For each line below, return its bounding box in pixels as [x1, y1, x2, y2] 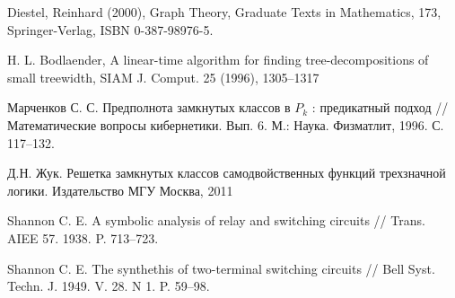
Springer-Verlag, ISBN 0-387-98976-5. [7, 20, 214, 39]
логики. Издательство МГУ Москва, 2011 [7, 180, 233, 199]
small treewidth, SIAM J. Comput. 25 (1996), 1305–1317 [7, 67, 319, 86]
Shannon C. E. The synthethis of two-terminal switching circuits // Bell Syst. [7, 259, 435, 277]
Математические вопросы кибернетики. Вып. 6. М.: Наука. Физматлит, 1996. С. [7, 115, 444, 134]
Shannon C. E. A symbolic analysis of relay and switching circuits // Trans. [7, 211, 425, 230]
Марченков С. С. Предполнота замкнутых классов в [7, 98, 291, 117]
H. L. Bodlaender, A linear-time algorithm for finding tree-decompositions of [7, 50, 429, 69]
